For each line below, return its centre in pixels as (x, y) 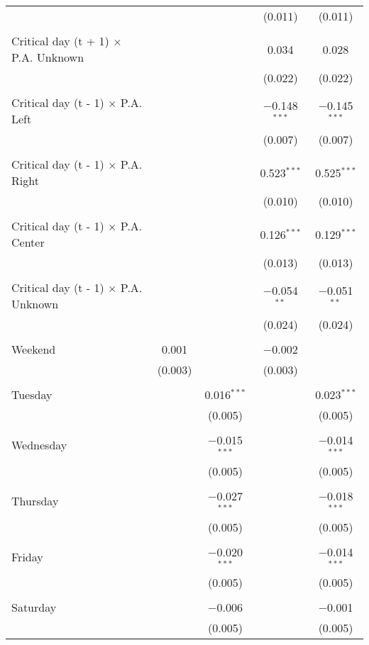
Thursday (35, 501)
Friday (27, 556)
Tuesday (32, 394)
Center (28, 242)
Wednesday (39, 445)
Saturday (34, 607)
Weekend (34, 349)
